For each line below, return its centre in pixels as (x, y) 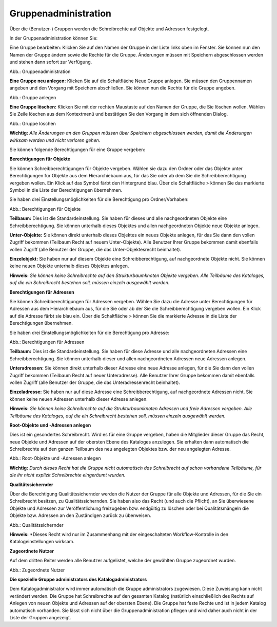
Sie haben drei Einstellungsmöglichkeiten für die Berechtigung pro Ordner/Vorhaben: (99, 199)
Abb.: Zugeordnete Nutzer (37, 570)
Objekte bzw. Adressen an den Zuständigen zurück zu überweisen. (80, 515)
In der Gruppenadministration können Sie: (54, 38)
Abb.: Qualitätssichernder (36, 525)
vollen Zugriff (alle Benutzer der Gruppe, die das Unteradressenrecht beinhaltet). (95, 382)
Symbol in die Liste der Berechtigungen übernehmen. (66, 190)
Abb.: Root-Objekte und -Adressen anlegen (55, 458)
